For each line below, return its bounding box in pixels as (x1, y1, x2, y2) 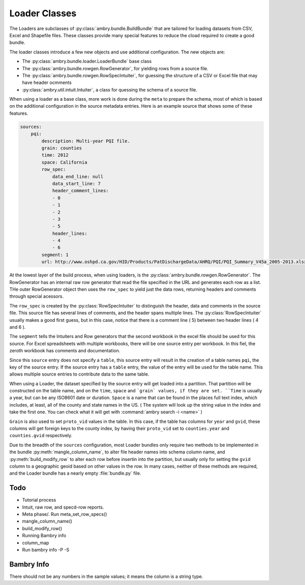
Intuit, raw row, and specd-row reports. (22, 504, 104, 510)
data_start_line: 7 (52, 180, 101, 187)
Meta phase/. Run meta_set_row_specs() (22, 511, 107, 517)
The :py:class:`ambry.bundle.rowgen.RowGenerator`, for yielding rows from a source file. (22, 65, 208, 71)
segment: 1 (41, 252, 69, 258)
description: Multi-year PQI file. (41, 138, 131, 144)
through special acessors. (9, 293, 64, 299)
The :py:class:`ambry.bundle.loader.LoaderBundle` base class (22, 58, 152, 65)
